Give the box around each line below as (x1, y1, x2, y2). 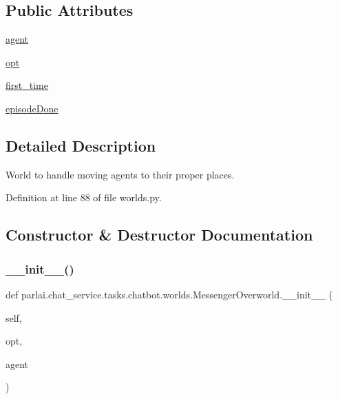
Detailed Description (6, 134, 156, 156)
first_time (6, 78, 48, 92)
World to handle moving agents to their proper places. (6, 167, 235, 181)
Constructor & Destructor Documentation (6, 224, 313, 245)
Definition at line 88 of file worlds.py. (6, 190, 162, 205)
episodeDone (6, 101, 59, 115)
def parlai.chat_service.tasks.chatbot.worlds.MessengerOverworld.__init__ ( (6, 287, 333, 301)
